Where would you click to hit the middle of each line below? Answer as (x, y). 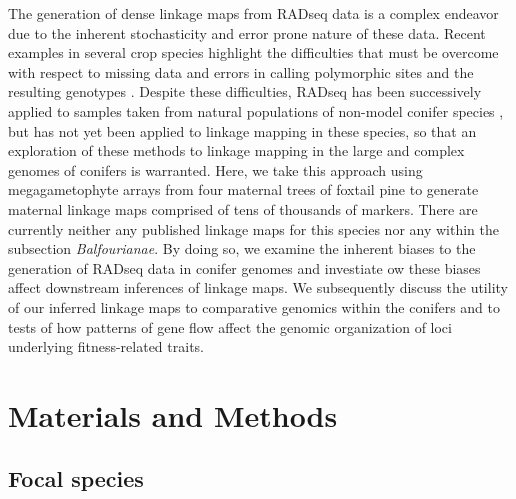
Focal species (76, 478)
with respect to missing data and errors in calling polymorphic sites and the (241, 71)
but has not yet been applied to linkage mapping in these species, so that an (242, 130)
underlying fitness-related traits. (106, 346)
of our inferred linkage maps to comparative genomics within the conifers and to (254, 306)
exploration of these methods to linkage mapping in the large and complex (236, 150)
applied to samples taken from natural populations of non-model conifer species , (256, 110)
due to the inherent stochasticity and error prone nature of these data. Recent (247, 32)
